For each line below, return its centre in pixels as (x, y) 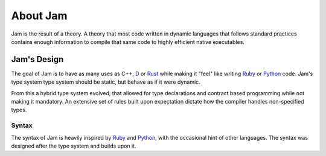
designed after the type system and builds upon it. (74, 146)
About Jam (39, 16)
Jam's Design (37, 59)
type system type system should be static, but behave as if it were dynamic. (106, 82)
